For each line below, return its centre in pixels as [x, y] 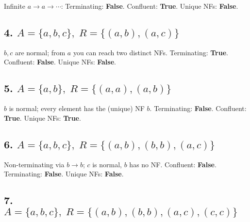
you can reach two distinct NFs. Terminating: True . [150, 52]
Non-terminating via [34, 164]
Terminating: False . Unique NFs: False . [64, 174]
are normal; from [40, 52]
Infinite [15, 6]
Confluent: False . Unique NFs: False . [60, 62]
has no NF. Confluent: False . [173, 164]
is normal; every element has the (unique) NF [77, 108]
